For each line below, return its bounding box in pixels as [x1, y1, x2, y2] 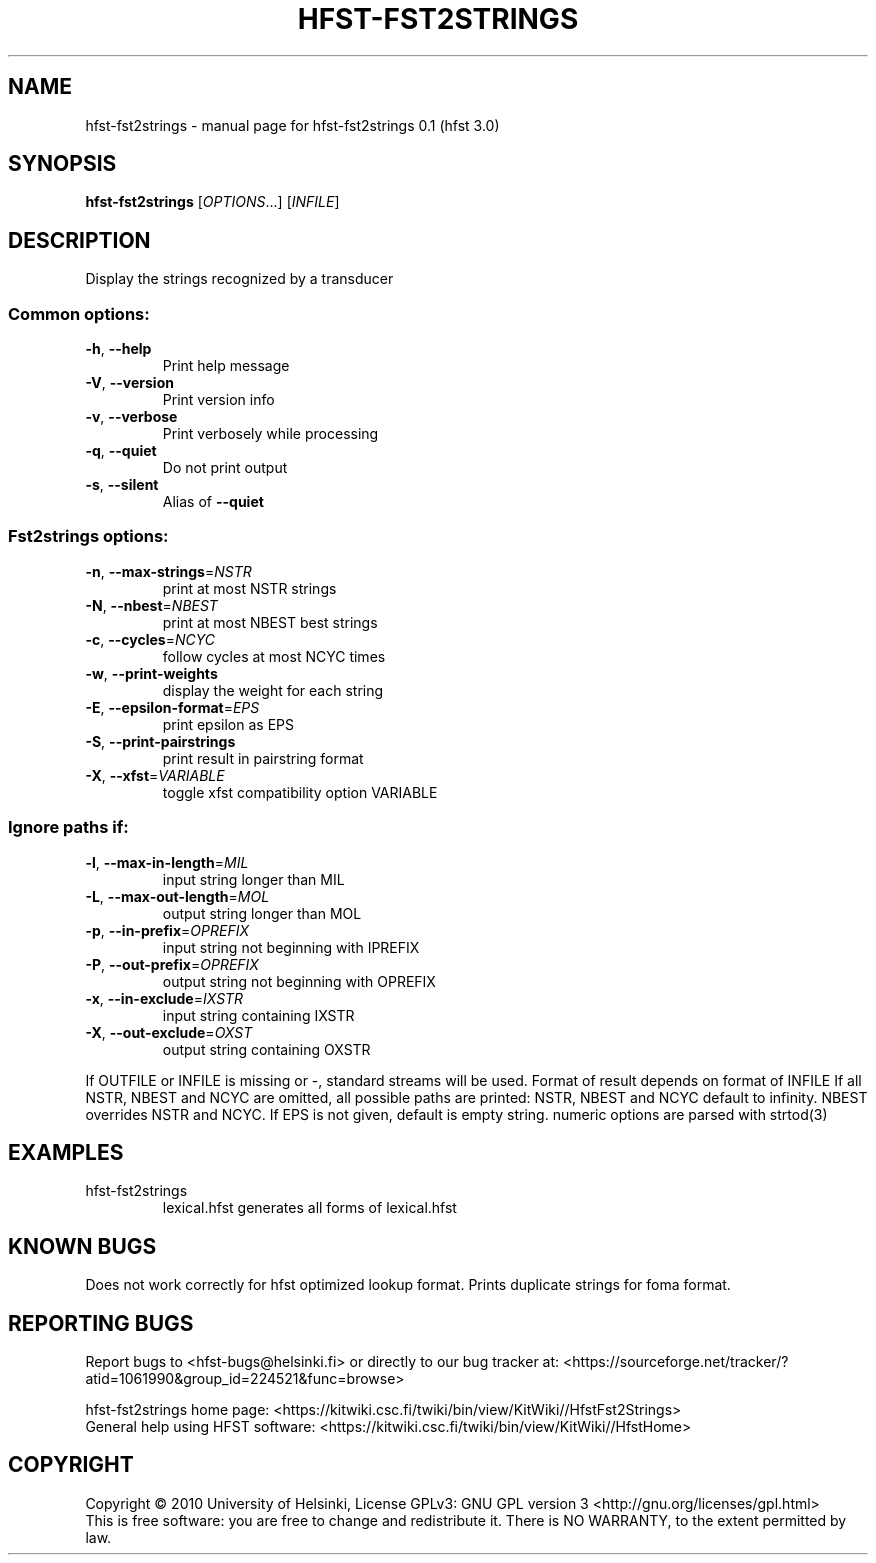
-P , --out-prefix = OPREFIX [85, 955, 259, 973]
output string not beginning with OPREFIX [162, 972, 436, 990]
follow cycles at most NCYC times [162, 647, 386, 665]
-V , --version [85, 374, 174, 392]
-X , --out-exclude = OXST [85, 1023, 253, 1041]
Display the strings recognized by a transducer [85, 270, 394, 288]
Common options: [8, 303, 150, 324]
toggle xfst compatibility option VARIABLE [162, 783, 438, 801]
